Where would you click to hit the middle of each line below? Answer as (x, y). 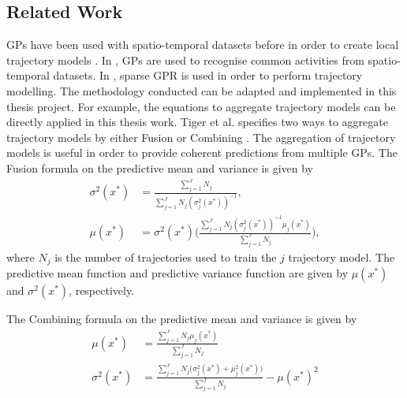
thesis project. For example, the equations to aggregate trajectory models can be (201, 106)
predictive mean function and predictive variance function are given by (177, 273)
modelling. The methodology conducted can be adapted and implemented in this (202, 90)
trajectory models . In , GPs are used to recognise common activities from (185, 60)
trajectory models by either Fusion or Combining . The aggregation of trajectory (201, 137)
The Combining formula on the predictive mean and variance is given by (182, 319)
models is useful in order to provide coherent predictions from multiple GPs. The (202, 153)
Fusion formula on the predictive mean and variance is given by (160, 167)
